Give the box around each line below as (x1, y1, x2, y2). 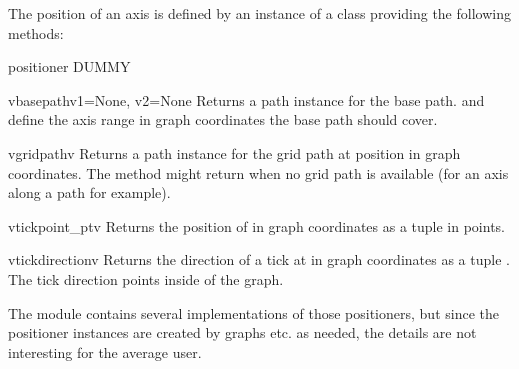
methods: (8, 22, 64, 43)
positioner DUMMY (8, 56, 131, 77)
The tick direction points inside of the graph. (8, 268, 284, 289)
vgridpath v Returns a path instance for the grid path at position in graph (8, 142, 461, 163)
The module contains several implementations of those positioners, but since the (8, 302, 499, 323)
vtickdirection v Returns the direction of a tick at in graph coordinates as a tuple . (8, 249, 510, 270)
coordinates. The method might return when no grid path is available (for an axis (8, 162, 509, 183)
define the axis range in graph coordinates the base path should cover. (8, 109, 438, 130)
